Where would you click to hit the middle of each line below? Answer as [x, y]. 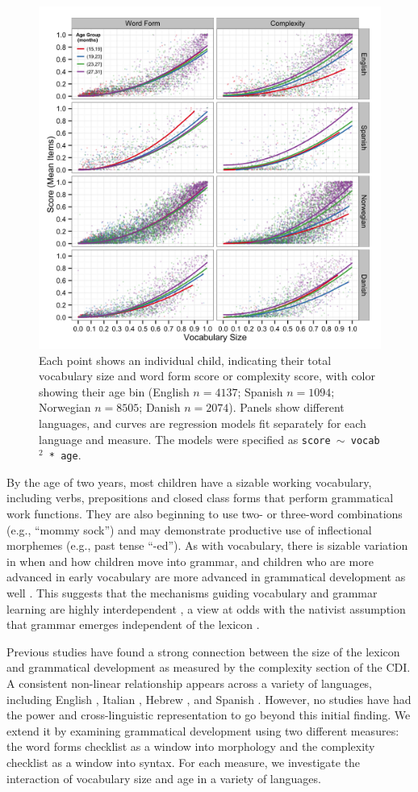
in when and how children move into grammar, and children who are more [190, 561]
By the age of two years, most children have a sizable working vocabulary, [189, 482]
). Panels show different [286, 407]
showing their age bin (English [114, 391]
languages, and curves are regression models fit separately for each [203, 423]
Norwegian [65, 407]
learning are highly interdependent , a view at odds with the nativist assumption [206, 608]
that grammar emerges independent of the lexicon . [133, 624]
